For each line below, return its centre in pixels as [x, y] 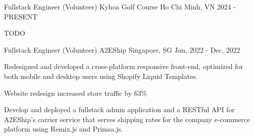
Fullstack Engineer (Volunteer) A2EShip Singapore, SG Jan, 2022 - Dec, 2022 [122, 49]
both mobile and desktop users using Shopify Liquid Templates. [101, 76]
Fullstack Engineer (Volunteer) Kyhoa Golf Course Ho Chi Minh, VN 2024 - [120, 6]
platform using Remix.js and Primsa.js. [63, 129]
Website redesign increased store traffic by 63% [76, 93]
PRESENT [21, 16]
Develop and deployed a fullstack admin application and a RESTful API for [119, 109]
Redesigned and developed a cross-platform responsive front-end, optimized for [124, 66]
